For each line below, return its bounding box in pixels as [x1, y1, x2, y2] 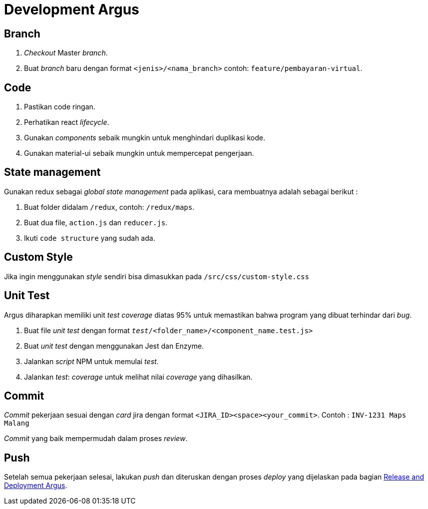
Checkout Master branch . [24, 48, 108, 57]
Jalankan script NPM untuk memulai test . [24, 357, 159, 366]
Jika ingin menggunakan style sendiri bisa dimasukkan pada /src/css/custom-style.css [4, 272, 309, 281]
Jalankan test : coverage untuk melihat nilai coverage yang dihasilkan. [24, 372, 253, 381]
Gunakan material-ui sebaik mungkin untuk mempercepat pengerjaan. [24, 149, 254, 158]
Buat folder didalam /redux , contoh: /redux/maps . [24, 202, 195, 211]
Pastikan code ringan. [24, 102, 95, 111]
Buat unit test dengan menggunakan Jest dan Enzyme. [24, 341, 204, 350]
